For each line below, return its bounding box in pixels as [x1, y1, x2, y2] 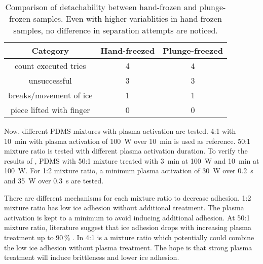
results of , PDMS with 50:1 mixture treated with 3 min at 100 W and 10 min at [4, 155, 259, 166]
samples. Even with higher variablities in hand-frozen [33, 13, 222, 24]
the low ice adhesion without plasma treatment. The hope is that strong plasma [4, 242, 252, 252]
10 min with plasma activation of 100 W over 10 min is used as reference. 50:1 [4, 135, 251, 146]
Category [31, 45, 69, 56]
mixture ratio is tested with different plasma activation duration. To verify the [4, 145, 248, 156]
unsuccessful [28, 74, 72, 86]
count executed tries [14, 60, 86, 71]
